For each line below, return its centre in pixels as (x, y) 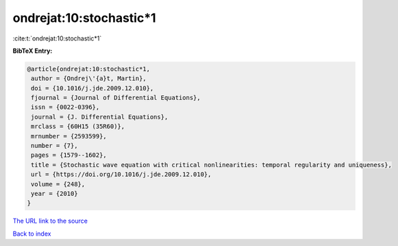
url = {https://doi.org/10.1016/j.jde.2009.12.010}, (121, 174)
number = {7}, (54, 146)
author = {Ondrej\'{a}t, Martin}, (89, 78)
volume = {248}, (58, 184)
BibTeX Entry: (33, 51)
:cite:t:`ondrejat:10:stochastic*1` (57, 38)
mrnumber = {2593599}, (69, 136)
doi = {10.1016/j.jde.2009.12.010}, (92, 88)
